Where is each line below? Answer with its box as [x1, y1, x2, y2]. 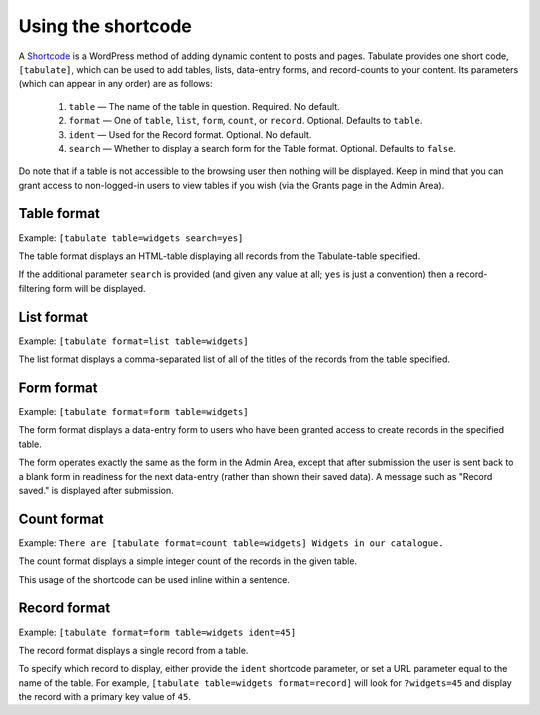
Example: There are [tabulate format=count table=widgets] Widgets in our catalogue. [18, 536, 444, 549]
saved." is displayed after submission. [18, 484, 174, 496]
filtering [18, 282, 51, 294]
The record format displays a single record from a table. [18, 644, 249, 656]
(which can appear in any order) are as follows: [18, 78, 213, 90]
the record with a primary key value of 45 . [18, 691, 192, 703]
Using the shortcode [18, 15, 192, 37]
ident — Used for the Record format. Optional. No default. [68, 128, 312, 140]
